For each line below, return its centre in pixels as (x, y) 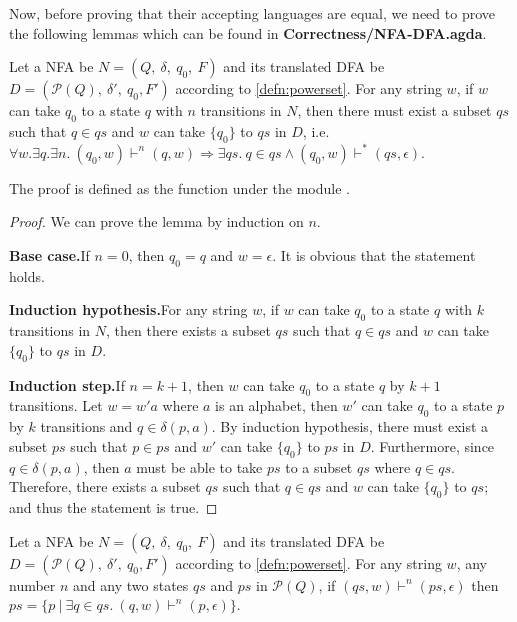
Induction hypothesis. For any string (128, 309)
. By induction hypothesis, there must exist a (350, 426)
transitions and (86, 426)
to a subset (319, 466)
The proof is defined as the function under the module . (179, 187)
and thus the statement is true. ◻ (113, 506)
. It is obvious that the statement (374, 254)
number (32, 584)
